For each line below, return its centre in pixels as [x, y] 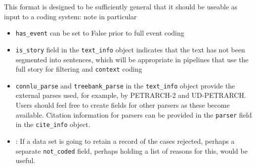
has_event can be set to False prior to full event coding [100, 33]
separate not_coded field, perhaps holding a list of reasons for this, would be [131, 150]
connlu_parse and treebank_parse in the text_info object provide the [125, 85]
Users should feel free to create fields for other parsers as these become [123, 105]
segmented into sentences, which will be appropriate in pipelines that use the [132, 59]
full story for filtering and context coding [79, 69]
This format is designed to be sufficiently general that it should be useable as [121, 6]
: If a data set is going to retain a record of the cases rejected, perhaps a [125, 141]
